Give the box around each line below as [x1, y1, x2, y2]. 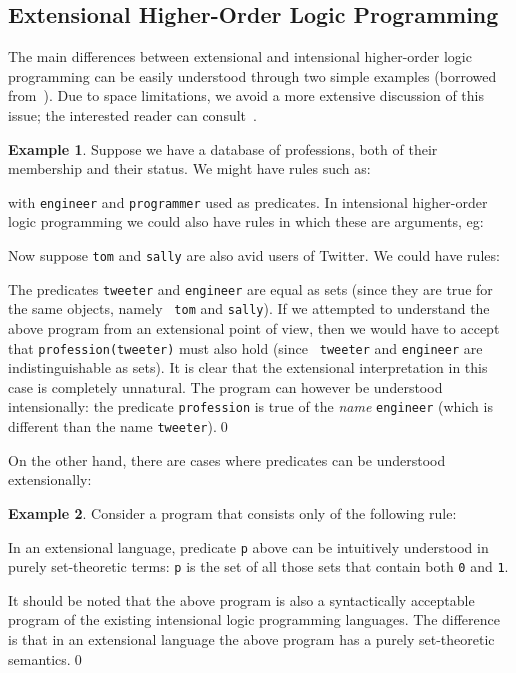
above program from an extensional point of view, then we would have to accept [8, 317, 500, 338]
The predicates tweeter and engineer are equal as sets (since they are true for [8, 278, 493, 299]
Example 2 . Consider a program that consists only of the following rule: [8, 502, 457, 523]
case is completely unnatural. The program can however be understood [8, 376, 443, 397]
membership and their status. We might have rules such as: [8, 158, 371, 179]
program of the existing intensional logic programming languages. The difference [8, 609, 500, 630]
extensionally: [8, 469, 92, 490]
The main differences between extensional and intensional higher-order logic [8, 46, 472, 67]
